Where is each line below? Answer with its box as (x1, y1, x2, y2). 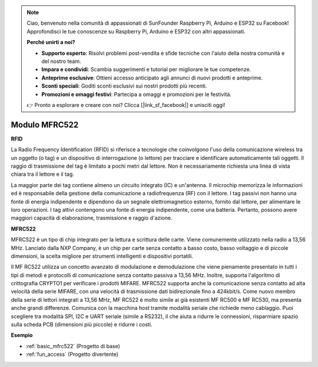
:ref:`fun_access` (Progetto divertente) (25, 351, 119, 358)
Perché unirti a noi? (26, 39, 76, 46)
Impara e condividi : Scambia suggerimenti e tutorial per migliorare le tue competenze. (41, 66, 251, 73)
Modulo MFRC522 (11, 119, 79, 129)
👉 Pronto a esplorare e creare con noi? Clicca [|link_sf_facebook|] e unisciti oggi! (26, 101, 226, 108)
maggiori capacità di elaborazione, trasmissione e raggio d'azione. (11, 215, 173, 222)
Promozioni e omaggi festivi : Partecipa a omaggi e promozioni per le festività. (41, 91, 232, 98)
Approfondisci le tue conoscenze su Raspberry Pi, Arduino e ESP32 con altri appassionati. (26, 28, 246, 35)
